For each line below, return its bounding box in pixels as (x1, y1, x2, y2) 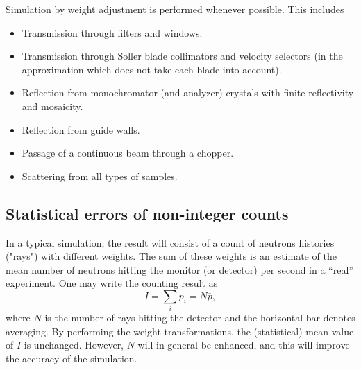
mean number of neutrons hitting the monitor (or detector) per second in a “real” (6, 262, 353, 276)
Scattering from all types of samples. (22, 168, 178, 183)
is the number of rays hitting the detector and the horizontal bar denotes (44, 310, 355, 325)
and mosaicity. (22, 98, 83, 113)
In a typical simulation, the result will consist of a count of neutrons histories (6, 235, 335, 249)
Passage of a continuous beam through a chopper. (22, 146, 234, 160)
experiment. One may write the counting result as (6, 276, 218, 290)
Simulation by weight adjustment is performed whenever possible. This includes (6, 2, 344, 16)
